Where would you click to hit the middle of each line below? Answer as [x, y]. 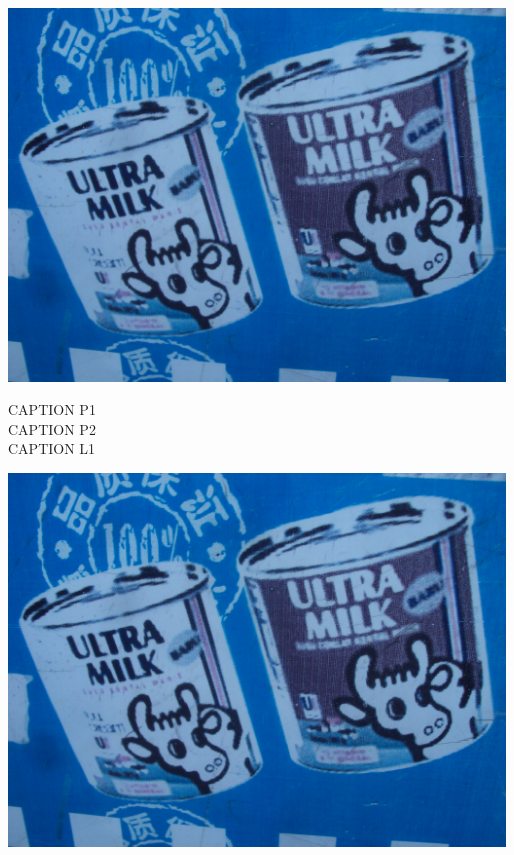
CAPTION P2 [52, 428]
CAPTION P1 [52, 409]
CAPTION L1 [52, 448]
